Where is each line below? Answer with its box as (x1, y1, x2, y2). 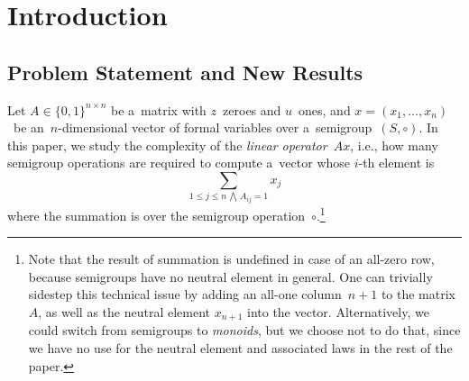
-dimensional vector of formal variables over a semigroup (58, 118, 372, 137)
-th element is (358, 153, 435, 172)
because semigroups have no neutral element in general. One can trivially (28, 267, 433, 286)
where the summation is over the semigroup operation (7, 205, 306, 224)
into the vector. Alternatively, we (246, 302, 429, 321)
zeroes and (223, 100, 281, 119)
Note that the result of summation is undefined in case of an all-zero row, (28, 249, 435, 268)
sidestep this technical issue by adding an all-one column (28, 285, 342, 304)
